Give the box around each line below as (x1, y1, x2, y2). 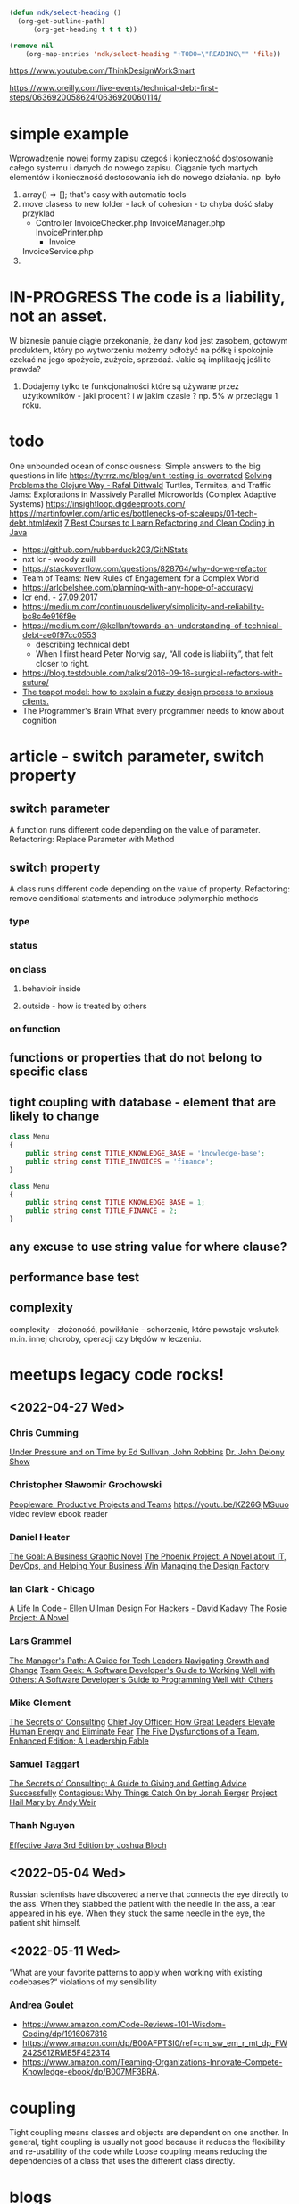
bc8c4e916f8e (21, 611, 77, 622)
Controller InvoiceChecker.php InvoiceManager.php (35, 218, 226, 228)
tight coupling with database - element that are (9, 1094, 277, 1110)
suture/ (21, 677, 49, 688)
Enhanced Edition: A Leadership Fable (9, 1736, 149, 1746)
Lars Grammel (9, 1635, 71, 1647)
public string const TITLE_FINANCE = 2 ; (25, 1206, 178, 1215)
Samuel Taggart (9, 1758, 80, 1770)
